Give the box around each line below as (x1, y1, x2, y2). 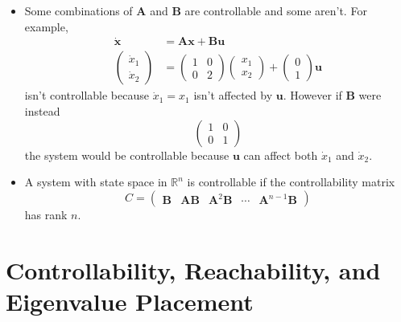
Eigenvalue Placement (6, 284, 254, 317)
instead (24, 103, 60, 120)
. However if (283, 87, 342, 104)
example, (24, 18, 68, 35)
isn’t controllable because (24, 87, 149, 104)
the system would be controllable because (24, 146, 229, 163)
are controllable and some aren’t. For (184, 2, 367, 18)
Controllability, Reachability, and (6, 253, 381, 286)
